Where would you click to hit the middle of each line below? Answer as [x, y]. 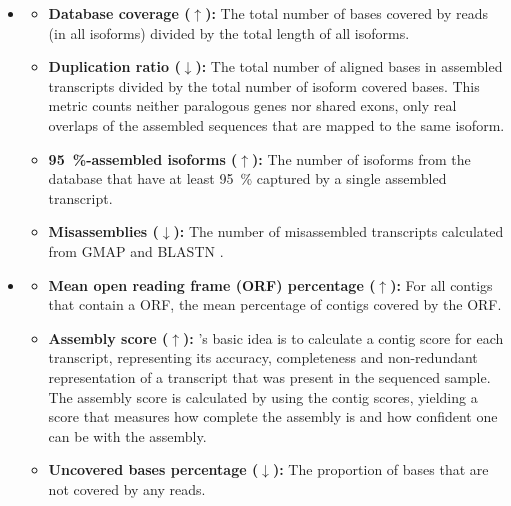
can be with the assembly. [127, 435]
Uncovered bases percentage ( [153, 469]
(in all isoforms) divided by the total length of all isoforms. [229, 32]
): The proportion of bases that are [380, 469]
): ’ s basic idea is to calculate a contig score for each [343, 337]
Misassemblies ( [103, 231]
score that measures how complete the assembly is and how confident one [273, 416]
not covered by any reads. [127, 488]
